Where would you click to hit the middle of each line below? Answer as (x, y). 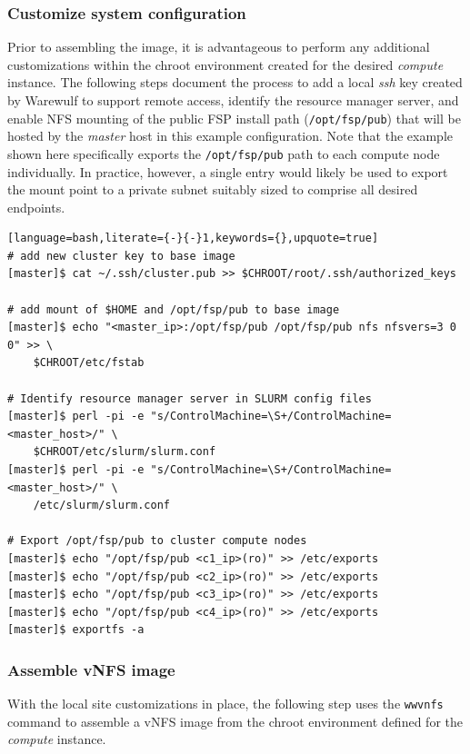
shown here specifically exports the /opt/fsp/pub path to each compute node (224, 153)
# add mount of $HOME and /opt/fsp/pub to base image (174, 309)
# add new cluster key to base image (121, 256)
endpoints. (36, 207)
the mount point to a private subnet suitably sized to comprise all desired (213, 189)
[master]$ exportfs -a (76, 630)
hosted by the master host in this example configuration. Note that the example (230, 136)
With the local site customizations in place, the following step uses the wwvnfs (225, 704)
